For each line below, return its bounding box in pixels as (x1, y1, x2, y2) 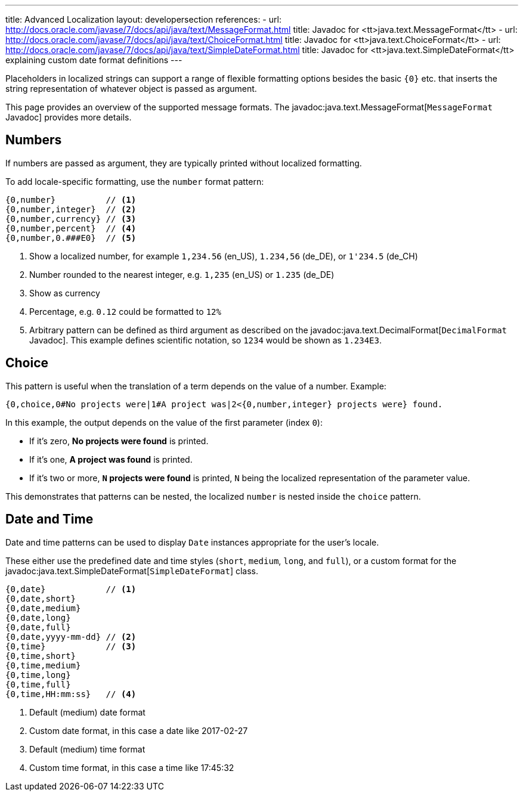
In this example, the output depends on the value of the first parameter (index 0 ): (5, 417, 323, 428)
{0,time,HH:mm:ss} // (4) (5, 689, 137, 699)
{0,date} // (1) (5, 584, 137, 594)
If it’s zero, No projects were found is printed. (29, 435, 209, 446)
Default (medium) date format (29, 707, 146, 717)
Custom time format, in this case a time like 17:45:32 (29, 762, 234, 773)
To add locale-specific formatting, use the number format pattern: (5, 176, 264, 187)
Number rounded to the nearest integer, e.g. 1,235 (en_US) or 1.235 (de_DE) (29, 269, 335, 280)
